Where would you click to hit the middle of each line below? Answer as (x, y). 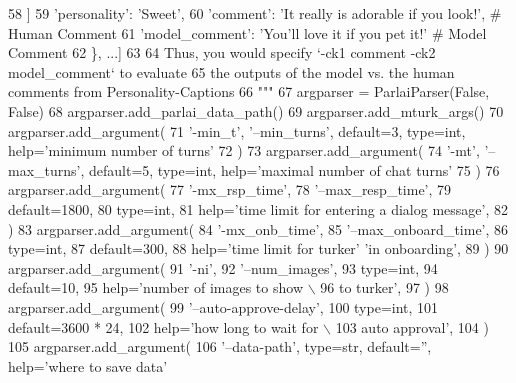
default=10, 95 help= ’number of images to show (155, 287)
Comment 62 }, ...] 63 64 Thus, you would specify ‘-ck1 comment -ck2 (222, 52)
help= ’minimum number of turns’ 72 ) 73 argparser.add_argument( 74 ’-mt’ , (244, 150)
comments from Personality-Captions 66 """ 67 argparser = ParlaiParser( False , (249, 91)
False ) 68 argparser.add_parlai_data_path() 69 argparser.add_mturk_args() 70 (256, 110)
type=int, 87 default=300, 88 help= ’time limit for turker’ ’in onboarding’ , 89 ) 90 (258, 248)
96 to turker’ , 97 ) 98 (384, 287)
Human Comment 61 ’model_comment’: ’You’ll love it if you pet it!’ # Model (247, 32)
